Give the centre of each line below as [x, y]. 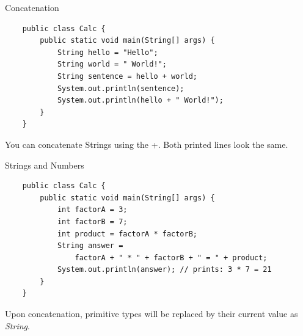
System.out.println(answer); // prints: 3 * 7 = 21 [164, 270]
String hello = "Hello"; [108, 52]
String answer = [90, 246]
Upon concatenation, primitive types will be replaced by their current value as [151, 314]
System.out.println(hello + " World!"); [140, 100]
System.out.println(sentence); [121, 88]
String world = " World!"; [112, 64]
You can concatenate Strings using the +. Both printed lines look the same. [147, 144]
